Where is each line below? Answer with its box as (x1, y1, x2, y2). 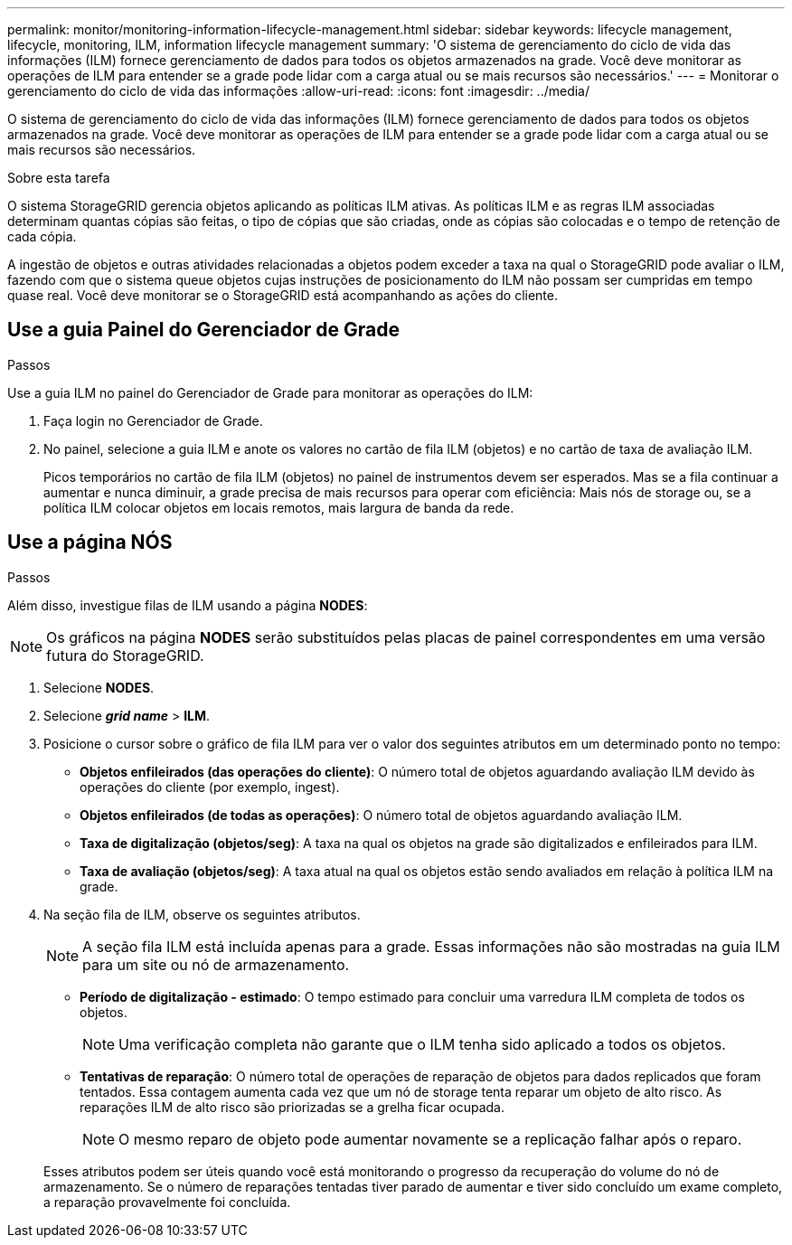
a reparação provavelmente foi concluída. (43, 1193, 291, 1210)
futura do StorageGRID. (46, 646, 204, 665)
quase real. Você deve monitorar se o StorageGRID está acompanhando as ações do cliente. (7, 288, 558, 303)
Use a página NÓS (7, 531, 173, 554)
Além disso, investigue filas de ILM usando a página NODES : (7, 597, 368, 613)
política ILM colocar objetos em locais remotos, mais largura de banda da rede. (43, 499, 514, 515)
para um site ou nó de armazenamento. (82, 955, 350, 974)
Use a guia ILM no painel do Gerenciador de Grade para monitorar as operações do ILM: (7, 384, 533, 401)
